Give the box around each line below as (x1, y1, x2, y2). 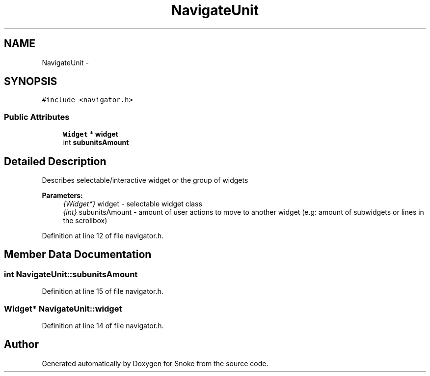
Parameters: (42, 191, 83, 200)
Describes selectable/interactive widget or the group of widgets (42, 176, 248, 185)
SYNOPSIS (4, 75, 57, 88)
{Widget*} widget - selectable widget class (63, 200, 202, 208)
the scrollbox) (63, 216, 107, 225)
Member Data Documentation (4, 248, 152, 261)
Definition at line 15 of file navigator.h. (42, 287, 163, 296)
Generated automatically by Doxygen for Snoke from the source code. (42, 359, 269, 368)
